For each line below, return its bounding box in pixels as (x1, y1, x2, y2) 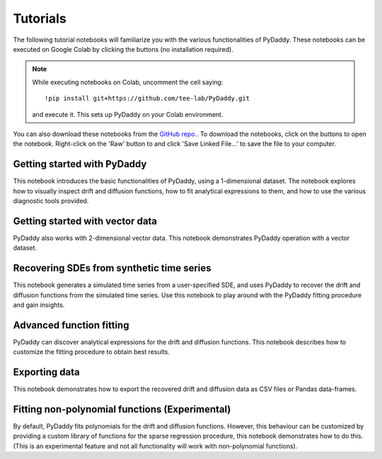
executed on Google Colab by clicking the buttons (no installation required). (13, 45, 233, 53)
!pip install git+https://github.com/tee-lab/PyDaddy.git (45, 94, 250, 103)
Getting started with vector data (13, 215, 158, 227)
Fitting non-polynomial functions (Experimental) (13, 403, 231, 415)
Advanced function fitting (13, 319, 129, 331)
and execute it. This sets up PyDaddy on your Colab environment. (32, 110, 224, 118)
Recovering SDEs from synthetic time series (13, 262, 212, 274)
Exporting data (13, 366, 81, 378)
